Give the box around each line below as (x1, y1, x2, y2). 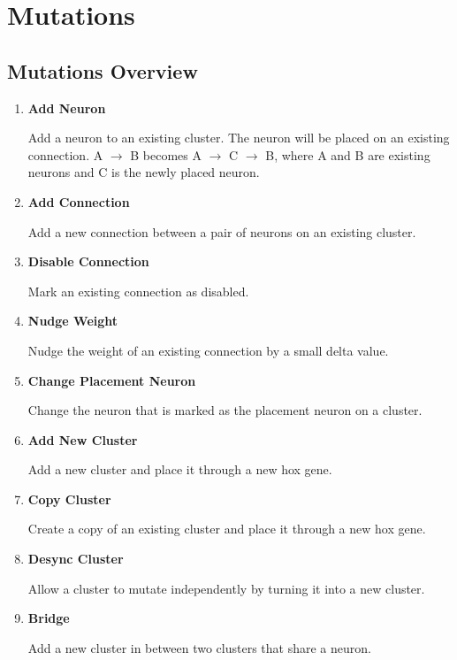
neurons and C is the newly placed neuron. (27, 163, 260, 181)
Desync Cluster (27, 549, 124, 568)
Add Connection (27, 192, 130, 211)
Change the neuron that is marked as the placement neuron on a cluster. (27, 401, 423, 419)
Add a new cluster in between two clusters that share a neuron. (27, 638, 371, 656)
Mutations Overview (7, 57, 198, 84)
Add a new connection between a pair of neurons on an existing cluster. (27, 222, 416, 241)
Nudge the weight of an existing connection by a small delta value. (27, 341, 389, 359)
